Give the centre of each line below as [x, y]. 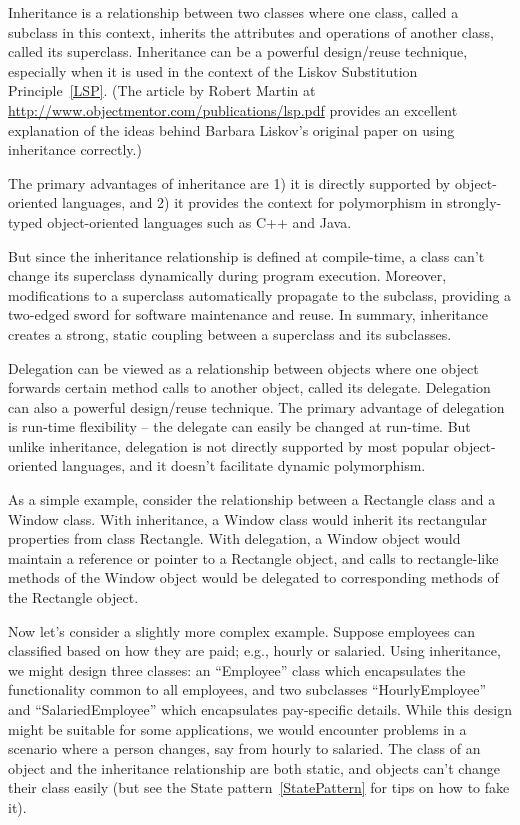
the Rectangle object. [73, 597]
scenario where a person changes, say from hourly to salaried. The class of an [244, 748]
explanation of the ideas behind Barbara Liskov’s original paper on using [231, 129]
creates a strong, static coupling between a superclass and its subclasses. [230, 333]
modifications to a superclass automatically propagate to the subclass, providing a [260, 294]
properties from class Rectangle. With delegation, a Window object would [234, 538]
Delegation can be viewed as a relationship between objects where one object [243, 367]
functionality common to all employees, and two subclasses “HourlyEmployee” [247, 689]
